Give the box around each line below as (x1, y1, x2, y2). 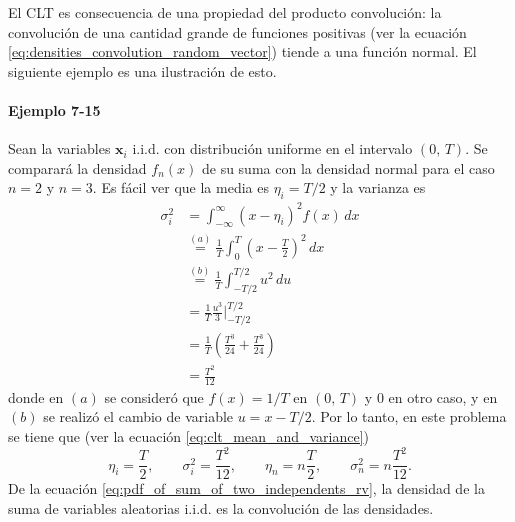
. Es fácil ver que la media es (92, 177, 269, 198)
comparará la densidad (8, 157, 147, 178)
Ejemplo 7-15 (8, 99, 101, 120)
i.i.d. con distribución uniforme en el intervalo (132, 138, 413, 159)
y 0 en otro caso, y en (364, 386, 498, 407)
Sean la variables (8, 138, 111, 159)
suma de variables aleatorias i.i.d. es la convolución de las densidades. (8, 497, 434, 518)
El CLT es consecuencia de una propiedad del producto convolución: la (8, 2, 442, 22)
